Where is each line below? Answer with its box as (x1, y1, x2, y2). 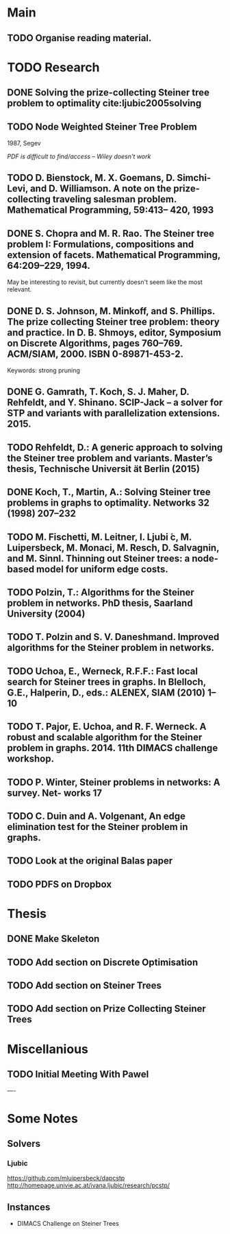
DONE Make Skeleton (7, 933, 100, 945)
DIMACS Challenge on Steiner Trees (16, 1220, 120, 1228)
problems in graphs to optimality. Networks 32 (7, 497, 210, 509)
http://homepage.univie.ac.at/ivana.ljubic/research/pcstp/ (7, 1181, 170, 1189)
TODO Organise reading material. (7, 32, 152, 44)
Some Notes (7, 1111, 79, 1126)
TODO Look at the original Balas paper (7, 855, 173, 867)
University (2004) (7, 608, 86, 619)
